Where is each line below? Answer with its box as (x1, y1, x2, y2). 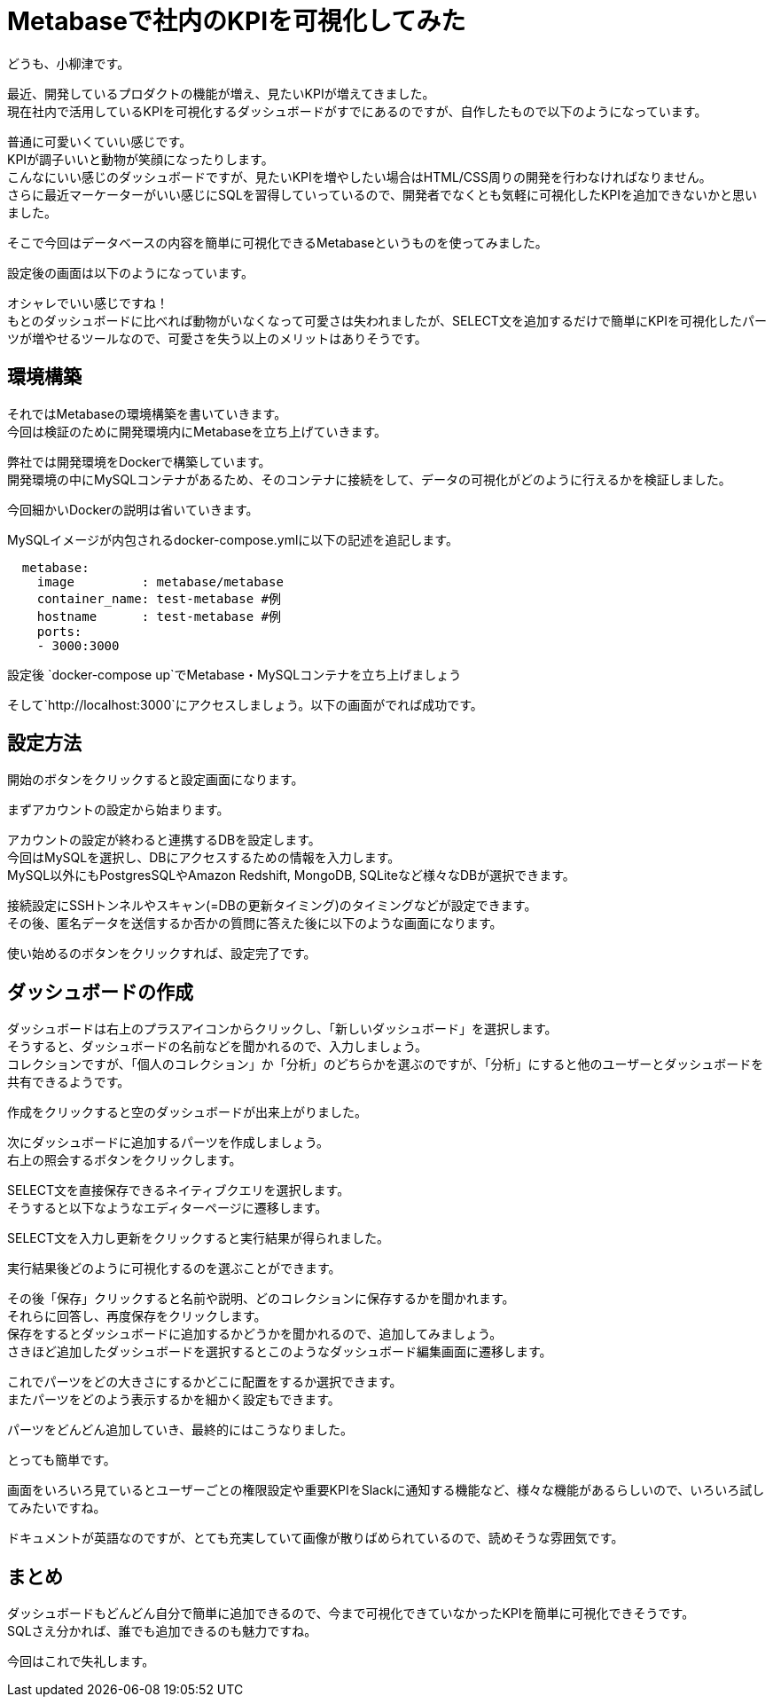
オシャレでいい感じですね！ (7, 294, 168, 310)
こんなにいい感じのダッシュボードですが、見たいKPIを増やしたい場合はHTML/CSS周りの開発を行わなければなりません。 (7, 169, 712, 185)
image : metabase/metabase (36, 574, 284, 589)
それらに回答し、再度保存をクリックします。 (7, 1308, 267, 1324)
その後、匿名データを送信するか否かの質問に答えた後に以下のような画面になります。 (7, 915, 503, 931)
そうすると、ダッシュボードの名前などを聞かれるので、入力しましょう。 (7, 1039, 428, 1055)
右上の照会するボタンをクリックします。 (7, 1152, 242, 1168)
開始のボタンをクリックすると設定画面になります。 (7, 772, 304, 788)
